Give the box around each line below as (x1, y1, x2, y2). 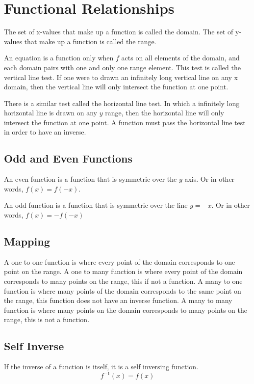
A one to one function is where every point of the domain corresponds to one (4, 256, 235, 267)
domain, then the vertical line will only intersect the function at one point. (4, 82, 229, 92)
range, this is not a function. (4, 314, 90, 325)
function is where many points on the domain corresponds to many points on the (4, 304, 247, 315)
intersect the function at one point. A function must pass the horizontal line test (4, 117, 246, 127)
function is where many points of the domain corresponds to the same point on (4, 285, 241, 296)
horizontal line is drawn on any (4, 108, 97, 118)
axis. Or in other (184, 174, 235, 184)
